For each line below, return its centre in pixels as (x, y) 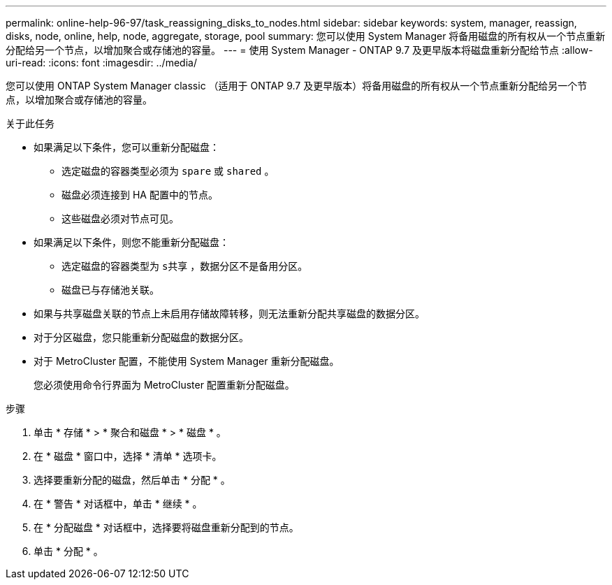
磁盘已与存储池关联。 (110, 290)
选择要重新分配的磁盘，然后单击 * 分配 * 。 (132, 480)
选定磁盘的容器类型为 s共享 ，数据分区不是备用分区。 (185, 266)
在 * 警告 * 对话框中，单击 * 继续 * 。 (118, 504)
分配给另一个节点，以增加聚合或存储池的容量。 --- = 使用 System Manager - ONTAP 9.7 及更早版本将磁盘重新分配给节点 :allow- (299, 50)
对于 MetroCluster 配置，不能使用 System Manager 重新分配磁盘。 (187, 361)
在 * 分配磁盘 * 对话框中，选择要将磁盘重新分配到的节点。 (166, 527)
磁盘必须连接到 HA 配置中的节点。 (140, 195)
